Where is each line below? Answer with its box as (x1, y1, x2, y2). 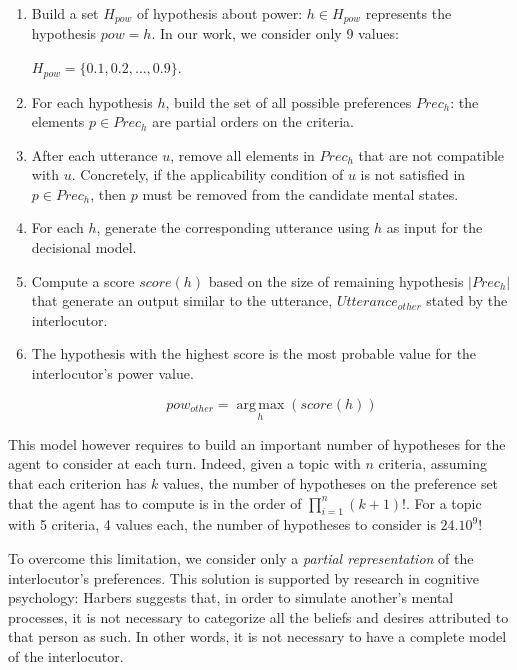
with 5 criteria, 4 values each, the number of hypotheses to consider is (8, 514, 436, 535)
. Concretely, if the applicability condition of (71, 164, 344, 185)
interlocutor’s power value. (31, 363, 194, 384)
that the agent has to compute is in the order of (8, 492, 302, 513)
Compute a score (31, 270, 135, 291)
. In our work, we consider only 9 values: (151, 23, 399, 44)
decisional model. (31, 237, 137, 258)
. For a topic (406, 492, 482, 513)
